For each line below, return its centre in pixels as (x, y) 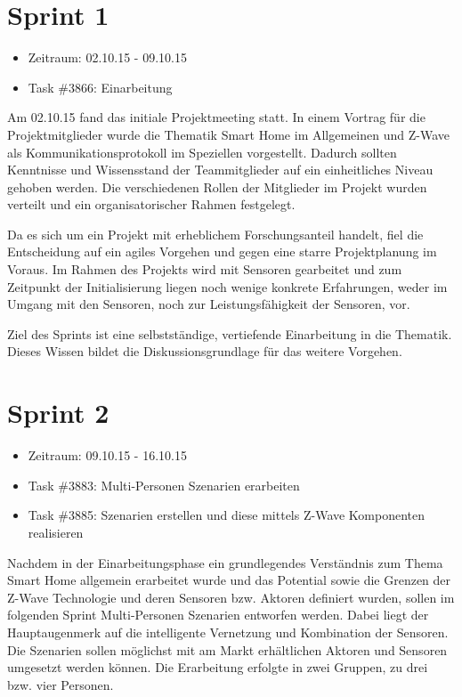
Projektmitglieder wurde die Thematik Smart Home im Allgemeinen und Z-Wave (228, 134)
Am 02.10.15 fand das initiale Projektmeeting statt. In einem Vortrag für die (216, 117)
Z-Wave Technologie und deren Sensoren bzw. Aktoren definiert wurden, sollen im (231, 597)
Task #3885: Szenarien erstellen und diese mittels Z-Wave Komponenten (227, 515)
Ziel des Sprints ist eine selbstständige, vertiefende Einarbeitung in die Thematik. (230, 333)
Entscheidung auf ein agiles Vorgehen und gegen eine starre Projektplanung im (222, 251)
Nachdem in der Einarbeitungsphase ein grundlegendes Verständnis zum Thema (225, 562)
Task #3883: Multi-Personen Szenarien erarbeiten (164, 485)
